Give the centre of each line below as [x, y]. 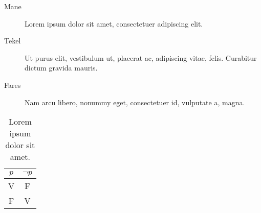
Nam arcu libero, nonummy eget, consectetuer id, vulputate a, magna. [135, 102]
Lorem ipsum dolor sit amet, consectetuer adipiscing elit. [114, 23]
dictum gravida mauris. [61, 68]
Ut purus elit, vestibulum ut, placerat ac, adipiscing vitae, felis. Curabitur [141, 57]
